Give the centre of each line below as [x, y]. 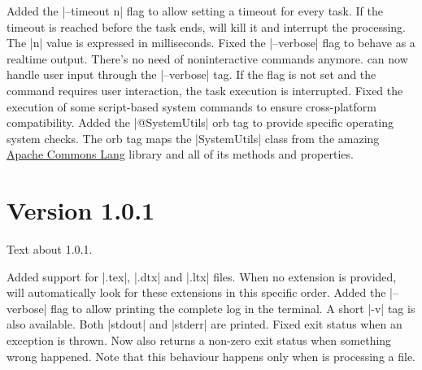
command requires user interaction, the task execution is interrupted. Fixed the [205, 90]
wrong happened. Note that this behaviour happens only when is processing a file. [211, 356]
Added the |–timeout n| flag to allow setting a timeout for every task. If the [195, 11]
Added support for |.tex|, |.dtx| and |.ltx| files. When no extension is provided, [202, 276]
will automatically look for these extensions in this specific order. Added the [196, 292]
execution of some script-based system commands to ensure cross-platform [191, 106]
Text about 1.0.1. [50, 249]
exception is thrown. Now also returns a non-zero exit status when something [199, 340]
